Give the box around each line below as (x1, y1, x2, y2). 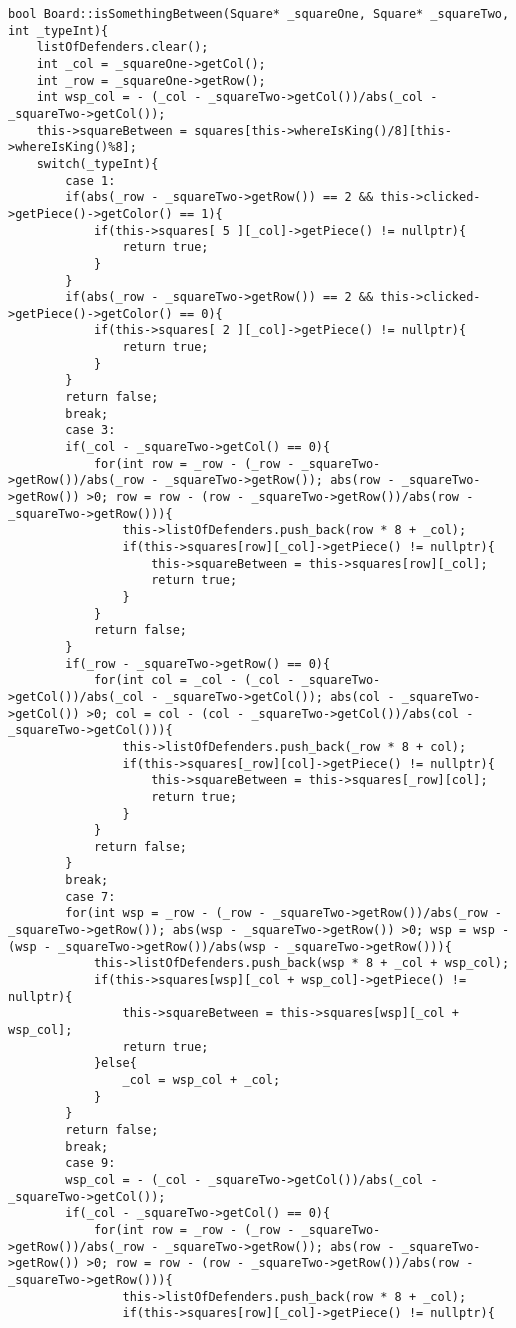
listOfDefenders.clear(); (36, 40, 209, 55)
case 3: (65, 423, 116, 438)
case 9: (65, 1156, 116, 1171)
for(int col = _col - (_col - (93, 673, 295, 688)
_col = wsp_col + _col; (122, 1073, 281, 1087)
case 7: (65, 889, 116, 904)
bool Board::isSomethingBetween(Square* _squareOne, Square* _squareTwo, (8, 7, 510, 21)
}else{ (93, 1056, 137, 1071)
